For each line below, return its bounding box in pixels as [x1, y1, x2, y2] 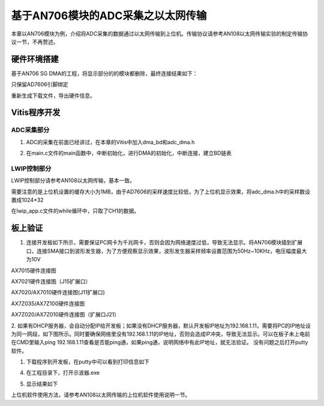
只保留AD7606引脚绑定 [11, 81, 68, 88]
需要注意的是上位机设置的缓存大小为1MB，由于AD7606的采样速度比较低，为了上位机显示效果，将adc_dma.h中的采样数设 [11, 188, 310, 195]
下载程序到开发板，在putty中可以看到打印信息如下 [26, 358, 150, 366]
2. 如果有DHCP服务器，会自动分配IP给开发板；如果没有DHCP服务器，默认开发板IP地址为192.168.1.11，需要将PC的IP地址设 [11, 322, 311, 329]
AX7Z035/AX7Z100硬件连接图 [11, 300, 85, 307]
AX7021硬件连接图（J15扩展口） [11, 277, 91, 285]
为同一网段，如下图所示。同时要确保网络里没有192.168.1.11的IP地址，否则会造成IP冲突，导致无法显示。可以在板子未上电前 [11, 330, 310, 338]
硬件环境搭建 [11, 54, 59, 64]
